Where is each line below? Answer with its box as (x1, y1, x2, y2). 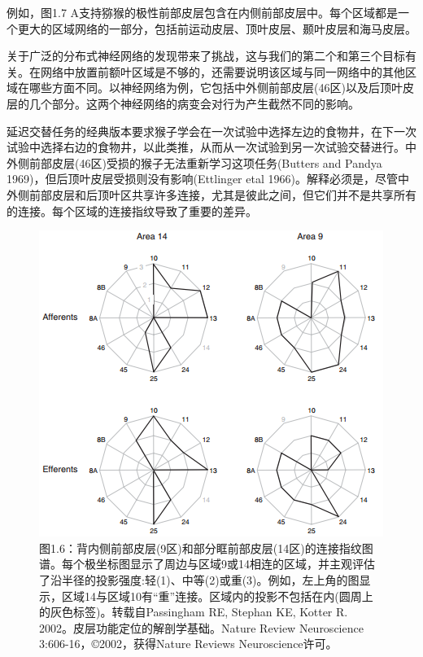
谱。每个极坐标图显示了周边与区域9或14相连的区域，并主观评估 (39, 555, 375, 572)
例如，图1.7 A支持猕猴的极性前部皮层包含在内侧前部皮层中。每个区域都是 (7, 4, 399, 20)
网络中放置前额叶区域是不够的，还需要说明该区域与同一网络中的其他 (40, 63, 405, 80)
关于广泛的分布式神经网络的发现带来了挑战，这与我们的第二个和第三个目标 (7, 47, 405, 64)
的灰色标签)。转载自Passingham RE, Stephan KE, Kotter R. (39, 603, 348, 620)
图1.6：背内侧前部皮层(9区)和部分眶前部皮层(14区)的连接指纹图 (39, 539, 373, 556)
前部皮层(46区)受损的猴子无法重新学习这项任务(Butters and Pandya (28, 154, 382, 171)
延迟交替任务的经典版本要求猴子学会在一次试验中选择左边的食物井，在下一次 (7, 122, 416, 139)
